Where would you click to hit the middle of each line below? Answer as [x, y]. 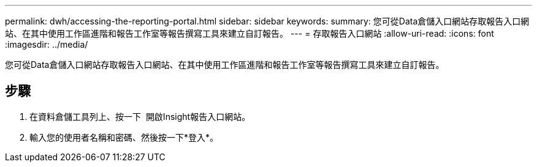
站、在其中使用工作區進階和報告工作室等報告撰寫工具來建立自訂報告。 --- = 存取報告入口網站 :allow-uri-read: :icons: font [249, 33]
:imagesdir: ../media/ [47, 44]
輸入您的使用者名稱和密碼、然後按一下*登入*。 [124, 137]
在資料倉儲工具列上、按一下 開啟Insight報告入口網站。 [140, 116]
